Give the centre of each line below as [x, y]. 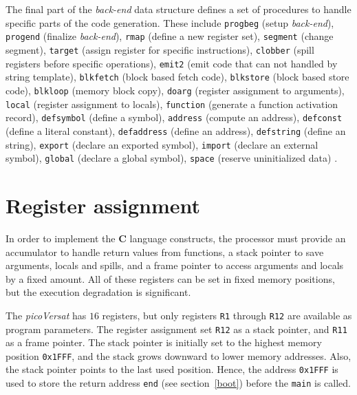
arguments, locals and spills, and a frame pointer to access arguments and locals [175, 265]
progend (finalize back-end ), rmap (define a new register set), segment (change [170, 36]
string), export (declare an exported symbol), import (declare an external [162, 144]
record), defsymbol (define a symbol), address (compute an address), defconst [174, 117]
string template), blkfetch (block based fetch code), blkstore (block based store [177, 77]
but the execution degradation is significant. [98, 292]
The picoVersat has [46, 315]
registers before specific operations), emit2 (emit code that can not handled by [172, 63]
